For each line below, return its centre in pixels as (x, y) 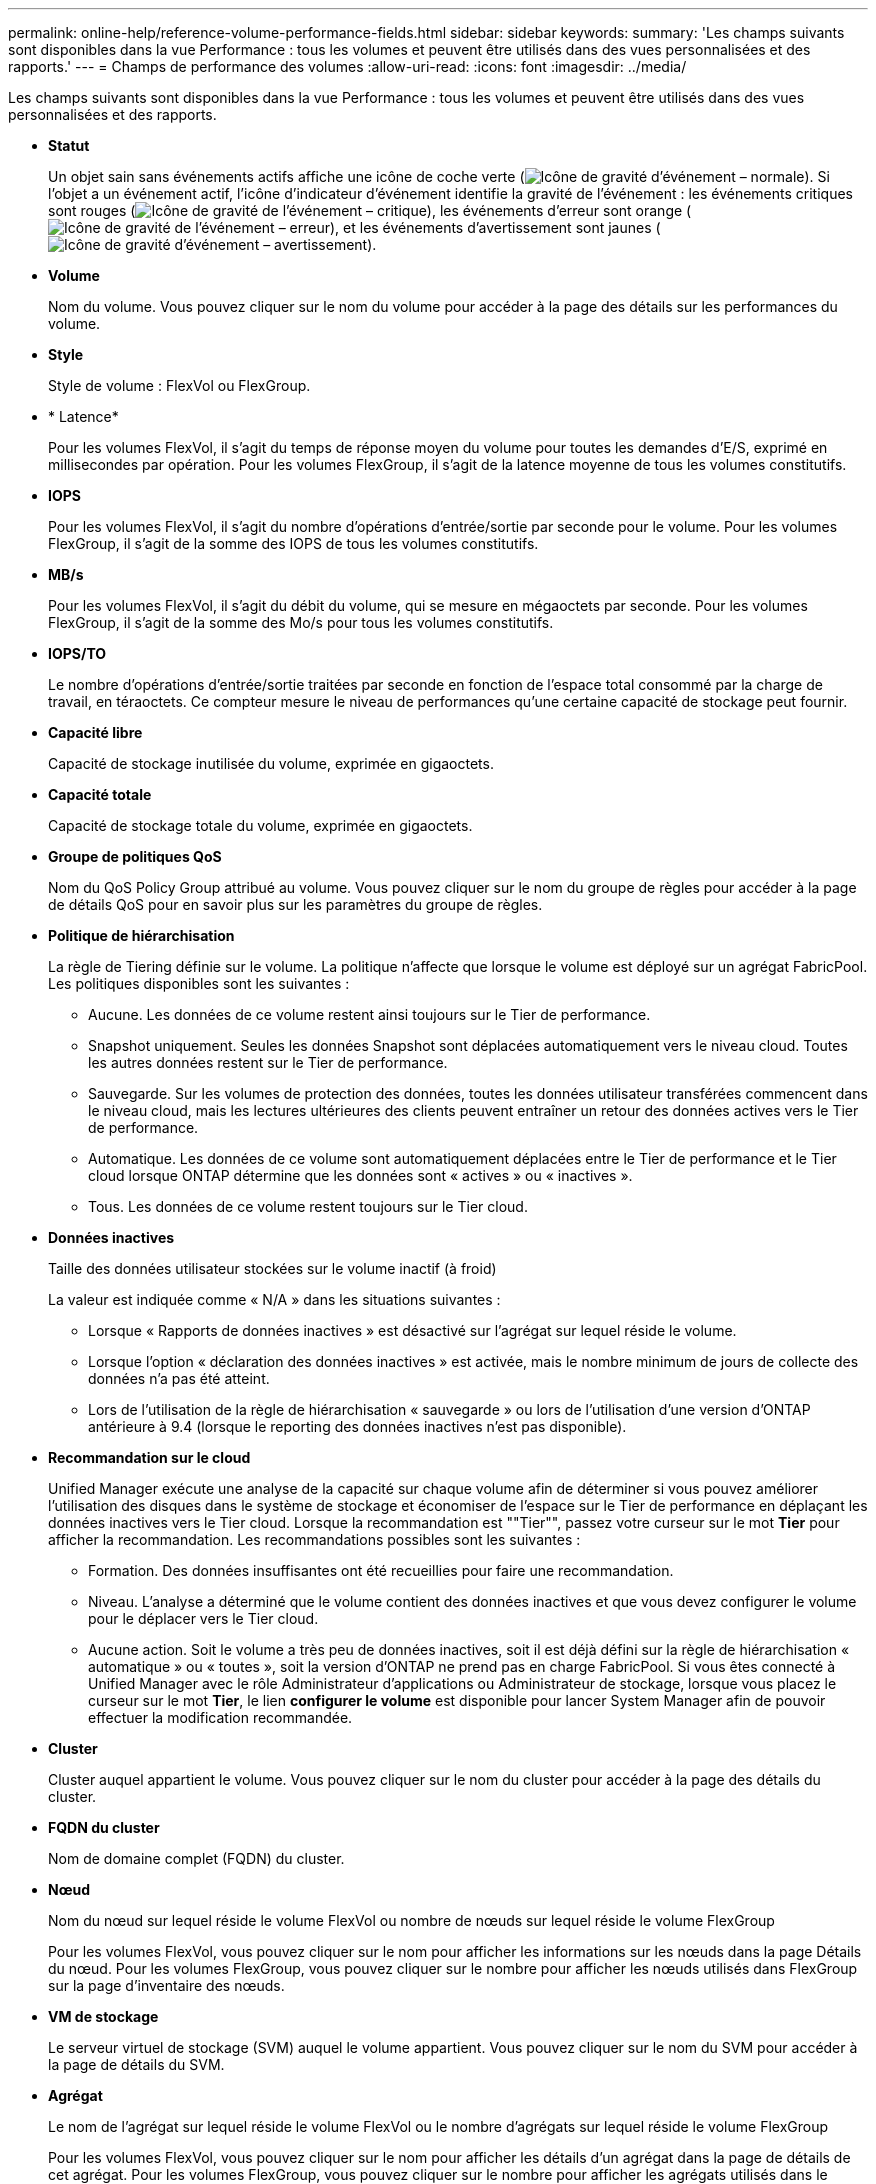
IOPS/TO (77, 653)
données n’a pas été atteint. (179, 1378)
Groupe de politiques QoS (135, 856)
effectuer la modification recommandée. (220, 1717)
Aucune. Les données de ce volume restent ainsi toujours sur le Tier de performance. (369, 1014)
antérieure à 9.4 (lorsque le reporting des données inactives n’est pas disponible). (357, 1426)
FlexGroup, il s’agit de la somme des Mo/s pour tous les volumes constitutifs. (301, 622)
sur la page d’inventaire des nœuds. (166, 1985)
